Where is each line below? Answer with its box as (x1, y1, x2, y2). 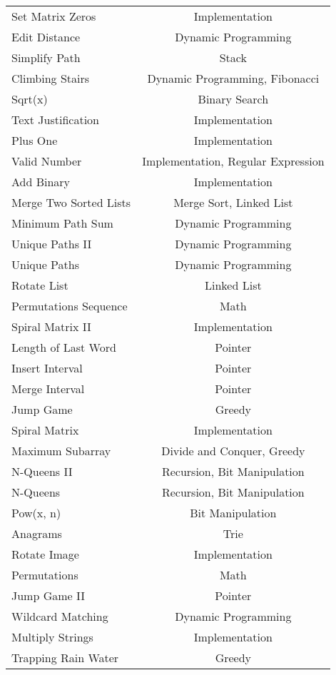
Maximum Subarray (11, 442, 111, 459)
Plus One (11, 132, 58, 148)
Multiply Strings (11, 629, 93, 645)
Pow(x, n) (11, 504, 61, 521)
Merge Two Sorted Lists (11, 194, 131, 210)
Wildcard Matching (11, 608, 108, 624)
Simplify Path (11, 49, 81, 66)
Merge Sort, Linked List (173, 194, 293, 210)
